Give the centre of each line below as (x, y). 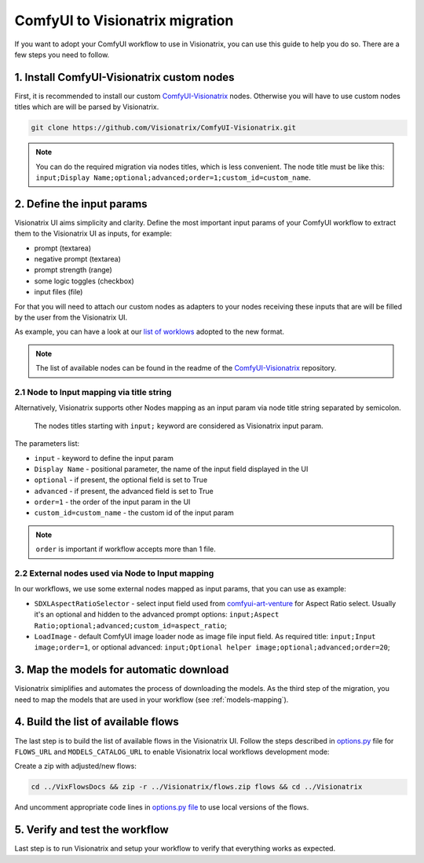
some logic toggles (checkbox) (84, 281)
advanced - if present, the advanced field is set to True (124, 491)
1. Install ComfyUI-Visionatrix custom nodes (124, 77)
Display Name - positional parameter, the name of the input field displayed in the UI (171, 469)
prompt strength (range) (73, 270)
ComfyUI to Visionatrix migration (124, 20)
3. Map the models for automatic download (122, 670)
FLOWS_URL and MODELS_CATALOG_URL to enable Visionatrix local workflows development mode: (172, 751)
